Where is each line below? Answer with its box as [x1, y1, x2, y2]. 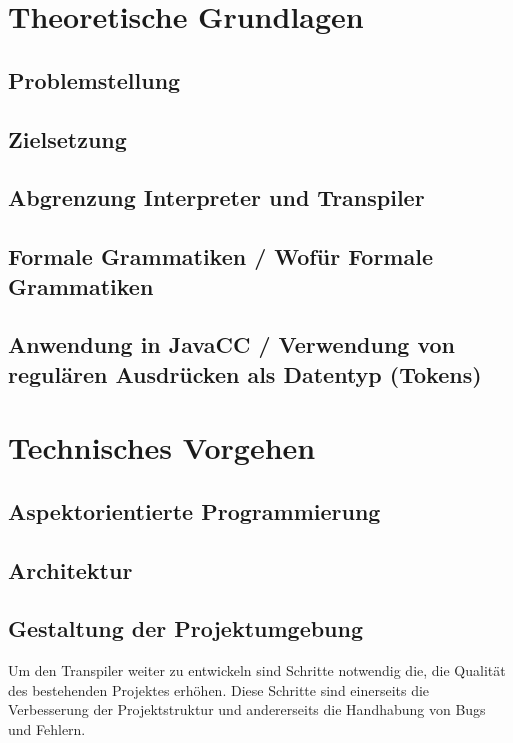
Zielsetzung [8, 123, 127, 154]
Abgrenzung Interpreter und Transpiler [8, 182, 425, 213]
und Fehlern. [8, 718, 86, 739]
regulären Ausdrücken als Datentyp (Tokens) [8, 358, 482, 389]
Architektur [8, 554, 133, 585]
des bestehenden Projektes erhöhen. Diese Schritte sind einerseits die [8, 679, 430, 700]
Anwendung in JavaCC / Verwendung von [8, 329, 456, 360]
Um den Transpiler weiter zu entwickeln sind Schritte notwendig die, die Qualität [8, 660, 506, 681]
